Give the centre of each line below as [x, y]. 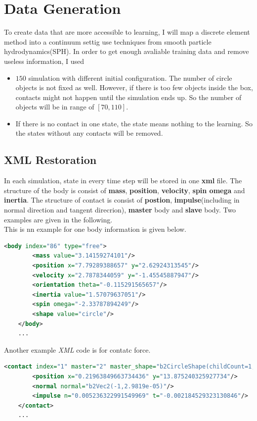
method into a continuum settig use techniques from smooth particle [108, 41]
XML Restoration [50, 160]
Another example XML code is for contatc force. [77, 349]
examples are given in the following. [58, 219]
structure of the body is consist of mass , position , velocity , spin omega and [125, 190]
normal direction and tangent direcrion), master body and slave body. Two [120, 210]
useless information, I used [44, 61]
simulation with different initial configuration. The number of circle [130, 78]
